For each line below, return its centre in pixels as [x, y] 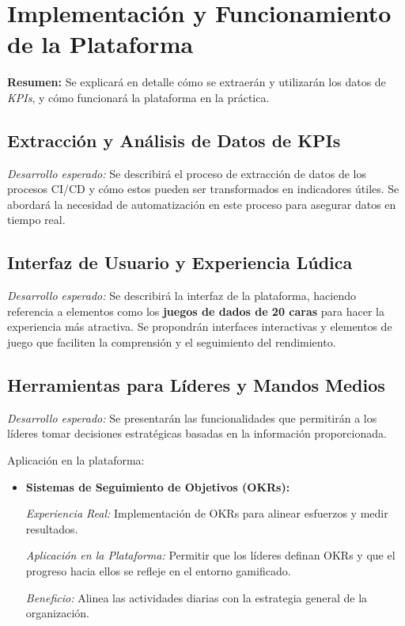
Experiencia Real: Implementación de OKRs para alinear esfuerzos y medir [207, 513]
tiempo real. [36, 220]
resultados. [52, 528]
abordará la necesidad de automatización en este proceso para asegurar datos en [202, 204]
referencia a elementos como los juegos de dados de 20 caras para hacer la [196, 311]
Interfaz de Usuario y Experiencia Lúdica [180, 262]
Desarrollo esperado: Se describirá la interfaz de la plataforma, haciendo [182, 296]
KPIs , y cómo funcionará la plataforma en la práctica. [138, 97]
